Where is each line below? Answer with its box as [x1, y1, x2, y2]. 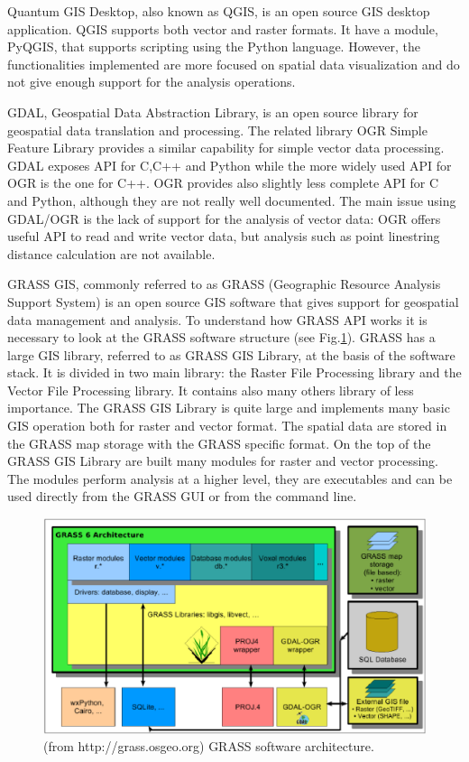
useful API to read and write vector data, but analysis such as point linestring [7, 227, 440, 246]
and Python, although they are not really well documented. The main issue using [7, 190, 456, 209]
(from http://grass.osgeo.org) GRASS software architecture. [43, 737, 374, 756]
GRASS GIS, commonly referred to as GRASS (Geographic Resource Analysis [7, 274, 441, 293]
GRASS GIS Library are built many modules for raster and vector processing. [7, 451, 439, 470]
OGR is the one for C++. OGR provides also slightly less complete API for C [7, 173, 439, 192]
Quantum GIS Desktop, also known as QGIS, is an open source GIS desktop [7, 2, 430, 20]
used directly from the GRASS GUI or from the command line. [7, 487, 357, 506]
